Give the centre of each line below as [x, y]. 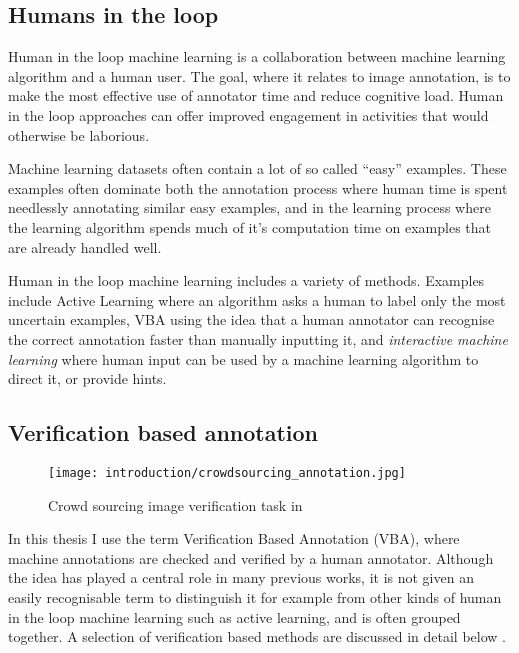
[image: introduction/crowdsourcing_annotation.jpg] [227, 472]
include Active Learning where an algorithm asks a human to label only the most [257, 299]
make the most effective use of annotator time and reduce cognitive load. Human [256, 95]
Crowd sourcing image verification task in [175, 504]
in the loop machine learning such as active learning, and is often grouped [234, 616]
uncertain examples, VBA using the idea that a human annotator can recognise [251, 319]
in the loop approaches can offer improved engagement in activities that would [248, 114]
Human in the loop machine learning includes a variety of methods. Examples [246, 280]
